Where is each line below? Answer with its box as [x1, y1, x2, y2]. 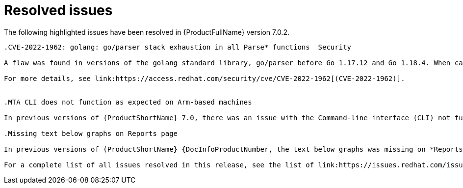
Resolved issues [4, 2, 113, 19]
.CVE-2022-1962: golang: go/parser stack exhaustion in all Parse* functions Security [4, 43, 352, 51]
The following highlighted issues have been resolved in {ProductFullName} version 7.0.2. [4, 27, 289, 36]
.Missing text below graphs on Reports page [4, 129, 178, 137]
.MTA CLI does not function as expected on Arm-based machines [4, 98, 252, 106]
